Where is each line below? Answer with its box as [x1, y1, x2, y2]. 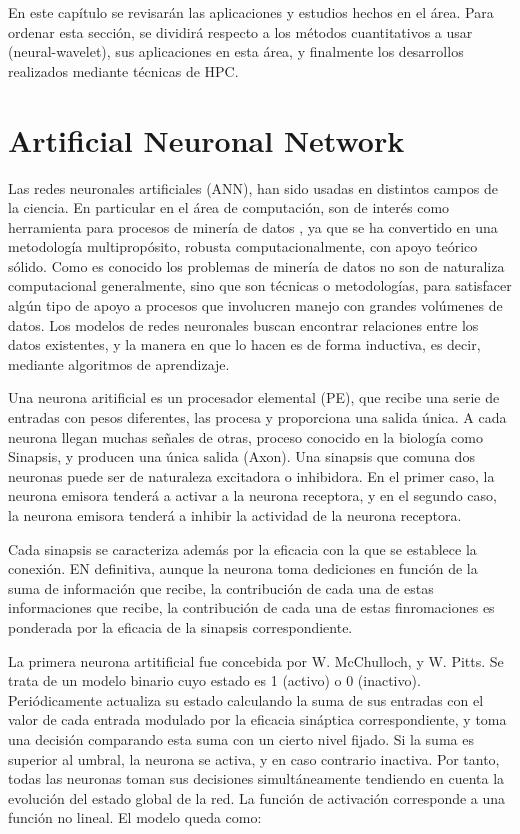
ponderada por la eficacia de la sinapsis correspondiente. [8, 616, 353, 637]
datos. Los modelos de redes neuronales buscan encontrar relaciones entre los [8, 314, 479, 335]
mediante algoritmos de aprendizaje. [8, 353, 230, 374]
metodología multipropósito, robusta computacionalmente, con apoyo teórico [8, 236, 478, 257]
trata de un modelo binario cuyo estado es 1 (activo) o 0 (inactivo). [8, 670, 421, 691]
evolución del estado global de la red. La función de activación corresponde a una [8, 787, 506, 808]
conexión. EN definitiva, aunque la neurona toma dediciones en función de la [8, 558, 478, 579]
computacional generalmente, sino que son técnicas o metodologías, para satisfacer [8, 275, 512, 296]
